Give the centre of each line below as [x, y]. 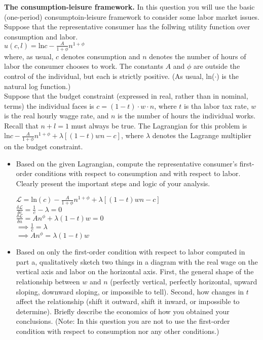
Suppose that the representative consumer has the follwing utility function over [127, 27]
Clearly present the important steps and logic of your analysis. [113, 183]
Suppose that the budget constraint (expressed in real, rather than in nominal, [126, 96]
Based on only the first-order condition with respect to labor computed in [130, 252]
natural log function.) [37, 86]
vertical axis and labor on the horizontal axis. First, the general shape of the [135, 271]
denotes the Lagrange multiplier [202, 135]
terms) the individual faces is [49, 105]
